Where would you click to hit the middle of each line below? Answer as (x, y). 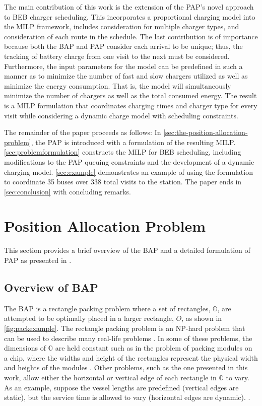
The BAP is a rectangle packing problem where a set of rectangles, (107, 308)
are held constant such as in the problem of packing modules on (154, 348)
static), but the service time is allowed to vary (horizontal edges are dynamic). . (127, 397)
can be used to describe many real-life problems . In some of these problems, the (128, 338)
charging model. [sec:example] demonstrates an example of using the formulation (128, 172)
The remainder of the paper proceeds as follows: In (83, 132)
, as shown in (202, 318)
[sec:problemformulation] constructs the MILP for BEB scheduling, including (123, 152)
